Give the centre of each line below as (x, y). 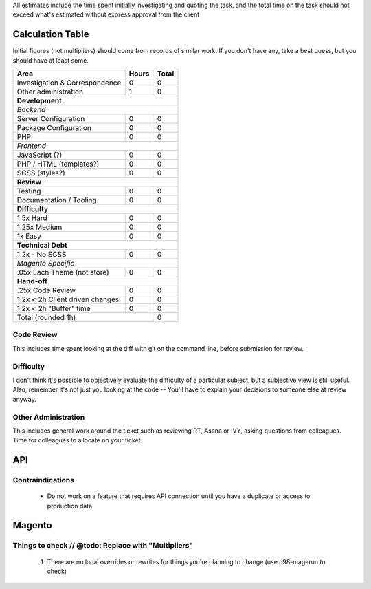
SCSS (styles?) (41, 173)
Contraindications (44, 480)
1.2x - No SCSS (42, 255)
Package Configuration (54, 128)
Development (39, 101)
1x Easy (29, 236)
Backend (31, 110)
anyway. (25, 399)
